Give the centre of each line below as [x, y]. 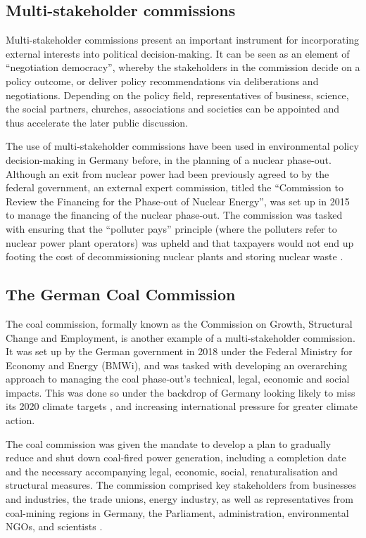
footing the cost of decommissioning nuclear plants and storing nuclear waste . [175, 256]
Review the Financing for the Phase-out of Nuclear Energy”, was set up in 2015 [178, 201]
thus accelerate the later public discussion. [97, 122]
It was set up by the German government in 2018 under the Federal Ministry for [179, 351]
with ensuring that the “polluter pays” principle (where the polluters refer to [171, 228]
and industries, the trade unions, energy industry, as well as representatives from [180, 499]
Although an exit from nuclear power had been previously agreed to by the [168, 173]
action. [20, 420]
